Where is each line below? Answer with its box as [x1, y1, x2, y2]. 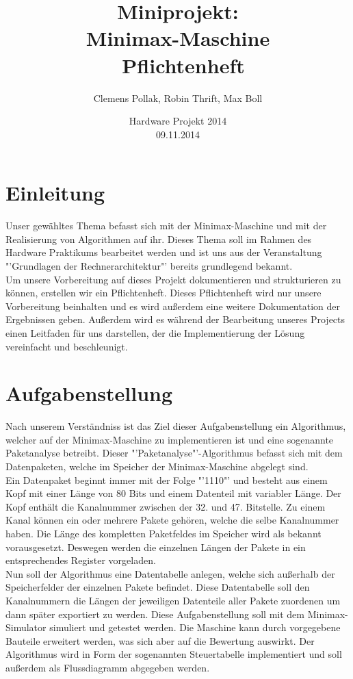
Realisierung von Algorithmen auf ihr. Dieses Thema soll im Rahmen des [5, 231, 312, 246]
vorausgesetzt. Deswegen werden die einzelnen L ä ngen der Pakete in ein [5, 539, 306, 554]
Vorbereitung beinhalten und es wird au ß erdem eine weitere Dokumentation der [5, 298, 340, 313]
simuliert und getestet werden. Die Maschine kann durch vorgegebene [49, 620, 341, 635]
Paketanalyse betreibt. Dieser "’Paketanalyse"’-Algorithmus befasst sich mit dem [5, 446, 343, 460]
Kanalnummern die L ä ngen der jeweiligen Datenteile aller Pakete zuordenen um [5, 593, 341, 607]
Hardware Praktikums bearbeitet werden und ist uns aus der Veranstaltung [5, 245, 322, 259]
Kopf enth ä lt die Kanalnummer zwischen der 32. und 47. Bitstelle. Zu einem [5, 499, 326, 513]
